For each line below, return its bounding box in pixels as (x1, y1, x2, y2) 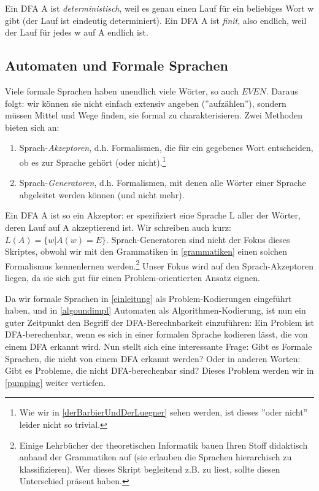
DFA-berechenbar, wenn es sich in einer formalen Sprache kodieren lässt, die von (5, 328, 308, 341)
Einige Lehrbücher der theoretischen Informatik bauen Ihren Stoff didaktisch (19, 438, 308, 451)
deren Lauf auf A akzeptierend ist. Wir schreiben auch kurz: (5, 220, 231, 233)
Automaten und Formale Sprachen (5, 56, 228, 75)
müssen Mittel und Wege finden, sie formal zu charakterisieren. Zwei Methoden (5, 109, 303, 122)
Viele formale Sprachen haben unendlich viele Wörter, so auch (5, 84, 239, 97)
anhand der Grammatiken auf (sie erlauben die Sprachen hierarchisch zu (19, 450, 292, 463)
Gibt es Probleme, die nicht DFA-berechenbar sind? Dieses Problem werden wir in (5, 364, 314, 377)
